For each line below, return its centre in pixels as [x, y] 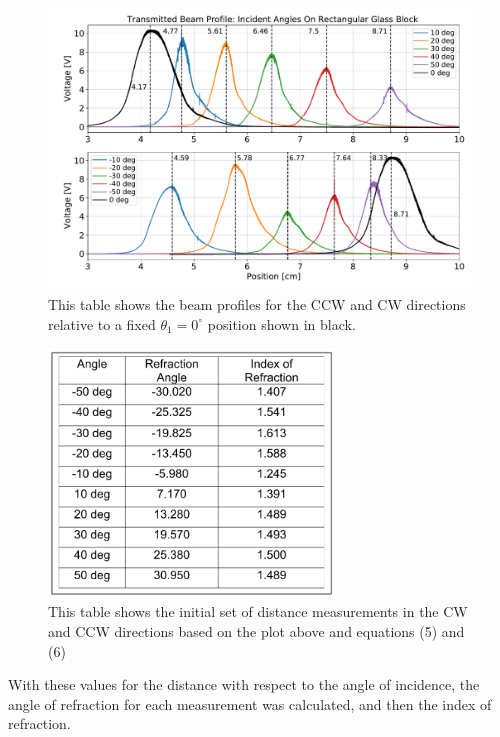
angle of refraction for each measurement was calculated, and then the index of [250, 703]
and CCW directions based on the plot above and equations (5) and [256, 630]
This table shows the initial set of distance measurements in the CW [258, 611]
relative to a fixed [102, 323]
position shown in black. [281, 323]
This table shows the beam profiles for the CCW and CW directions [257, 303]
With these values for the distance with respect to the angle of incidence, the [244, 684]
